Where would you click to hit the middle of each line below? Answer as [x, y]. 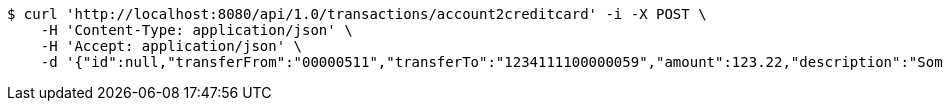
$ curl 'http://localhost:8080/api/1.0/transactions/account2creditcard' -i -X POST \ [357, 14]
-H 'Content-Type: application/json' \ [196, 30]
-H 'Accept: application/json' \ [171, 46]
